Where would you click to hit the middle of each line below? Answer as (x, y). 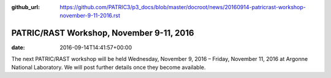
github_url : (25, 7)
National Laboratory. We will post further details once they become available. (108, 68)
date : (18, 48)
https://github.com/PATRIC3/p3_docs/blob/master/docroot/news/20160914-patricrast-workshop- (183, 7)
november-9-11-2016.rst (90, 16)
